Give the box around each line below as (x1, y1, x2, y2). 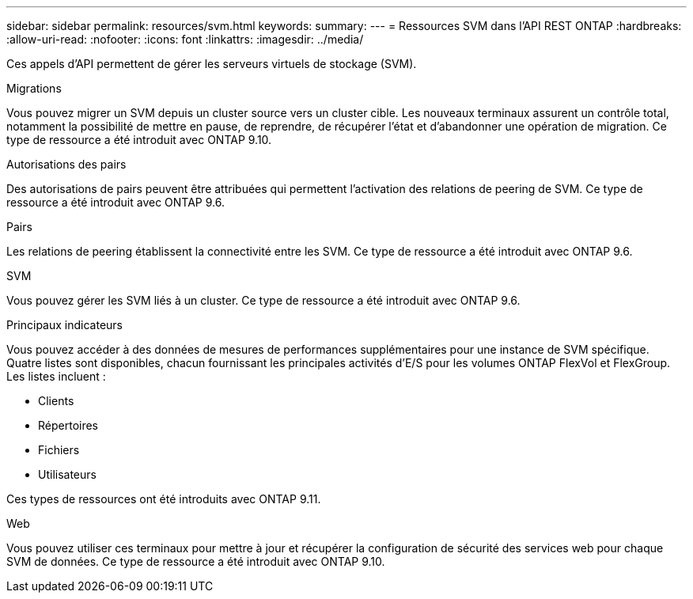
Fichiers (38, 443, 80, 457)
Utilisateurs (38, 468, 97, 481)
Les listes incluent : (6, 370, 106, 383)
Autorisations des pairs (6, 157, 127, 171)
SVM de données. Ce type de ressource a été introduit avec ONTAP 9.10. (6, 555, 385, 568)
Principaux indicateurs (6, 318, 123, 332)
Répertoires (38, 419, 99, 432)
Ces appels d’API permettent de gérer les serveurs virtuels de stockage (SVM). (6, 57, 417, 70)
